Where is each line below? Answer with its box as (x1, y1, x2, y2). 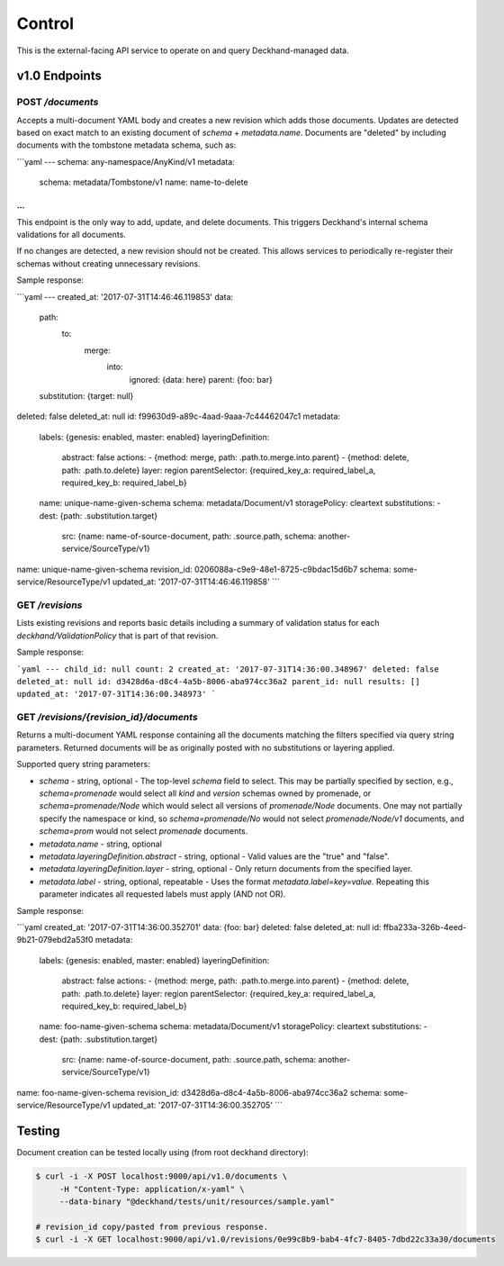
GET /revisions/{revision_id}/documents (16, 711, 198, 724)
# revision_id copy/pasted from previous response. (35, 1221, 269, 1232)
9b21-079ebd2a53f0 (16, 935, 94, 945)
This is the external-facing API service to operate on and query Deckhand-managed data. (16, 45, 350, 56)
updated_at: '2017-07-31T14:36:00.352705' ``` (112, 1099, 283, 1111)
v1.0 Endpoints (16, 68, 103, 84)
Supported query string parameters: (16, 759, 150, 770)
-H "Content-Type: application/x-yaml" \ (58, 1184, 245, 1194)
